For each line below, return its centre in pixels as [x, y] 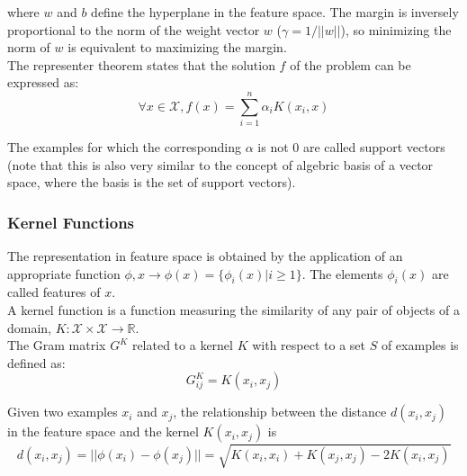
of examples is [420, 345]
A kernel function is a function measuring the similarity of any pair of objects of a [233, 310]
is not [273, 147]
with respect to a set [309, 345]
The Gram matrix [57, 345]
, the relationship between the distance [280, 412]
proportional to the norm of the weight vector [134, 29]
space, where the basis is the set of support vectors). [152, 182]
